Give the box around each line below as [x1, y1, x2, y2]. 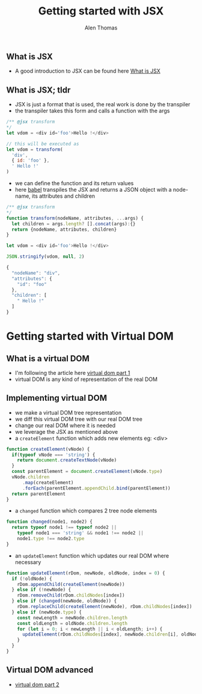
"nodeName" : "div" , [11, 270, 61, 276]
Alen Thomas [84, 24, 118, 31]
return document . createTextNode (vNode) [17, 457, 117, 463]
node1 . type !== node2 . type [17, 536, 85, 542]
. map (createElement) [22, 479, 74, 485]
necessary [14, 558, 41, 565]
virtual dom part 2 [14, 681, 60, 688]
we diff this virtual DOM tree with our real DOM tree [14, 415, 142, 422]
